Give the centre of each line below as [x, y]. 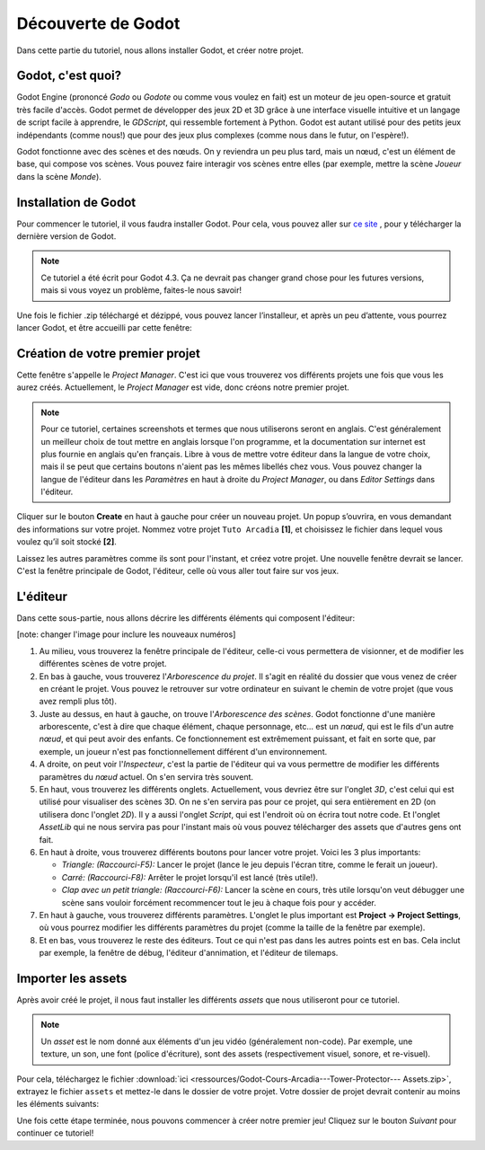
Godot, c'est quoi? [69, 76]
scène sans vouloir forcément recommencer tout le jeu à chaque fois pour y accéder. [219, 902]
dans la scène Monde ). [59, 176]
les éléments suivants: [57, 1104]
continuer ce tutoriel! [55, 1133]
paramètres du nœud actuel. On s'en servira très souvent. [146, 776]
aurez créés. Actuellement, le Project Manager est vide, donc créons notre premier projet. [183, 387]
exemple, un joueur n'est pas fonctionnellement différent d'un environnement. [183, 751]
